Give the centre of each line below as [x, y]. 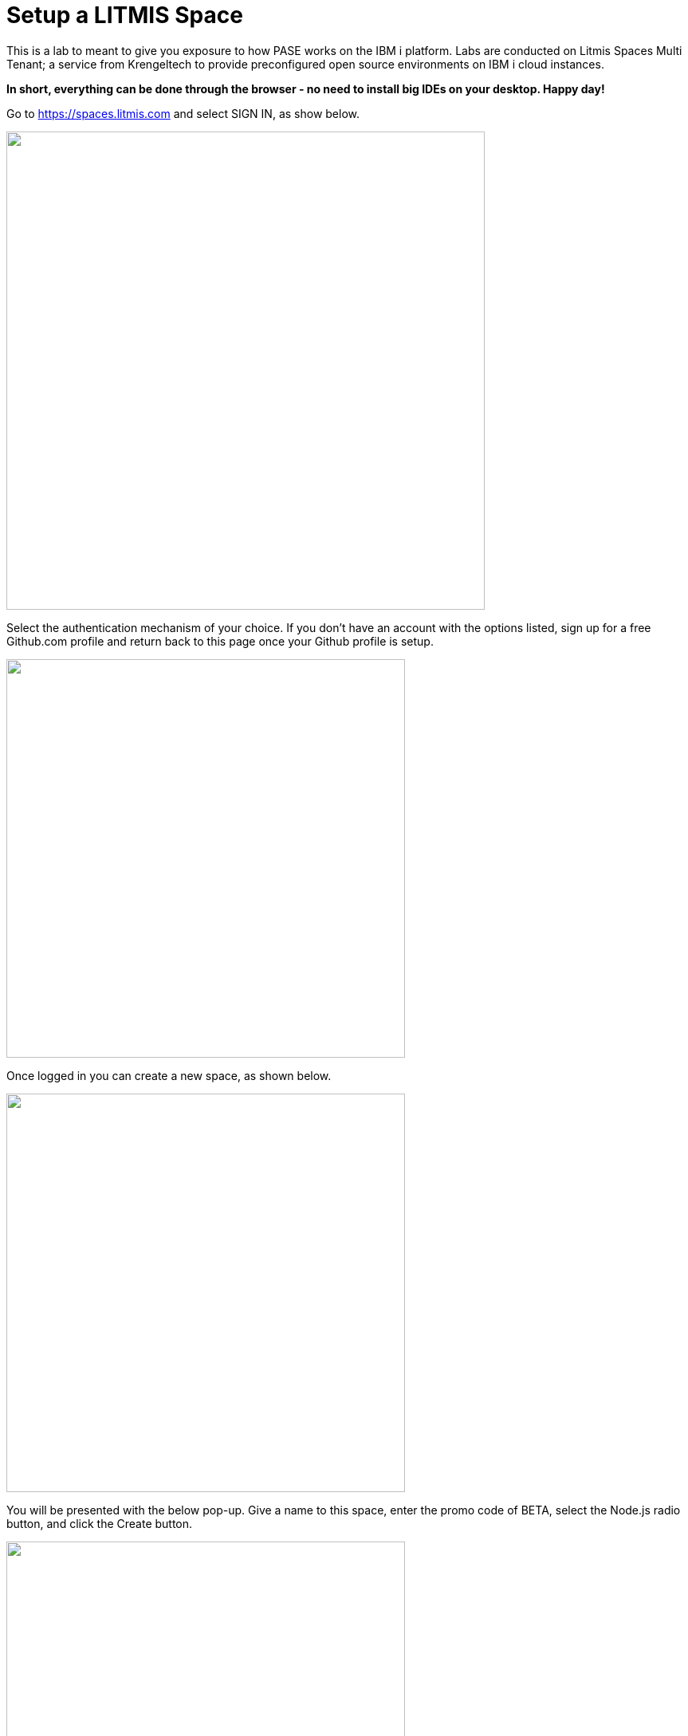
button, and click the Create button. [100, 1523]
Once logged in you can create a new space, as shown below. [169, 1075]
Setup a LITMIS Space [125, 15]
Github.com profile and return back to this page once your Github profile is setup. [220, 641]
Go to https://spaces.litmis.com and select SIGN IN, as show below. [183, 113]
